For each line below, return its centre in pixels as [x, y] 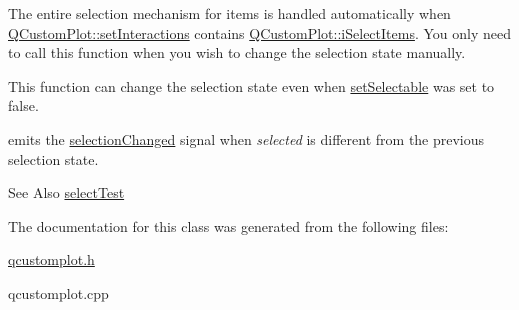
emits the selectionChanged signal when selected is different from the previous [246, 138]
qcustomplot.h [51, 259]
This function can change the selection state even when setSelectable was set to [251, 85]
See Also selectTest [66, 192]
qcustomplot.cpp [58, 292]
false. [23, 105]
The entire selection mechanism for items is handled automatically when [229, 13]
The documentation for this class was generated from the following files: [228, 225]
